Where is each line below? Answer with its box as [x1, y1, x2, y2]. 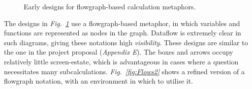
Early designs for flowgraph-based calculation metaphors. [24, 1, 196, 11]
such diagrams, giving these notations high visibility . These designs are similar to [4, 37, 248, 47]
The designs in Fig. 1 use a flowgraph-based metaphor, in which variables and [4, 18, 240, 28]
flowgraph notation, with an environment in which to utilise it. [4, 76, 193, 86]
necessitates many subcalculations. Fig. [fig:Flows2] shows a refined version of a [4, 66, 245, 76]
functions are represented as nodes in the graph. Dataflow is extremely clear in [4, 28, 241, 38]
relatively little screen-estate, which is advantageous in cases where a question [4, 56, 239, 66]
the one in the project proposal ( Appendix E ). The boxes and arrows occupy [4, 47, 233, 57]
